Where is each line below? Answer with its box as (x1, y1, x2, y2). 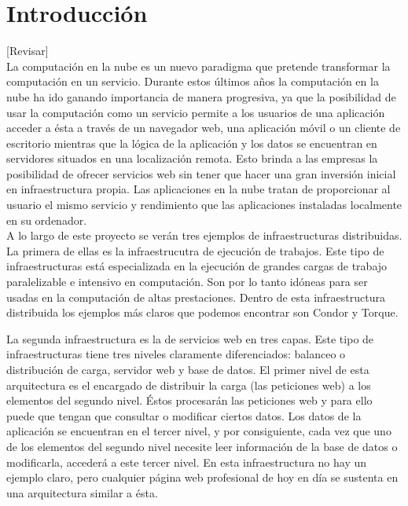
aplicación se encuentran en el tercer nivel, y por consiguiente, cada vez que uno (6, 423, 391, 439)
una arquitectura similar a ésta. (6, 484, 158, 500)
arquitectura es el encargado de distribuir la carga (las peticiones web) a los (6, 376, 371, 393)
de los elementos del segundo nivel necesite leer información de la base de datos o (6, 438, 398, 454)
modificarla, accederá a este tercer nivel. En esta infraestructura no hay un (6, 453, 367, 470)
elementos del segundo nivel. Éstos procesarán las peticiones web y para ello (6, 392, 373, 409)
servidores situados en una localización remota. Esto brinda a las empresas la (6, 150, 378, 167)
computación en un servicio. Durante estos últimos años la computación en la (6, 73, 379, 90)
